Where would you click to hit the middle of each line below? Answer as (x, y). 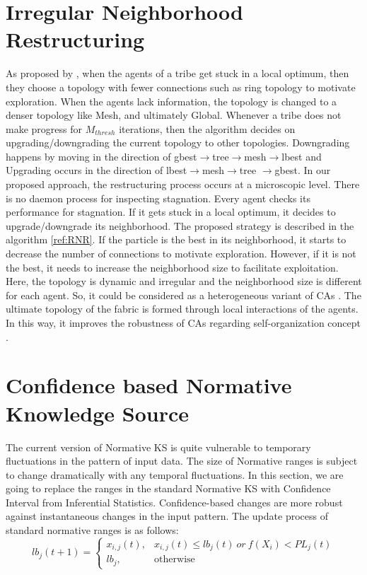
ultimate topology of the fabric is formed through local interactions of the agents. (182, 309)
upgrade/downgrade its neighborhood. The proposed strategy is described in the (180, 225)
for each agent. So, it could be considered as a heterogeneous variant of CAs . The (183, 295)
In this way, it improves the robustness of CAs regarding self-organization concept (183, 323)
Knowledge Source (97, 413)
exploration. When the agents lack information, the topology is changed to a (171, 101)
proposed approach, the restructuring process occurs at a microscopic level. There (183, 184)
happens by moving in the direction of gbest (101, 156)
